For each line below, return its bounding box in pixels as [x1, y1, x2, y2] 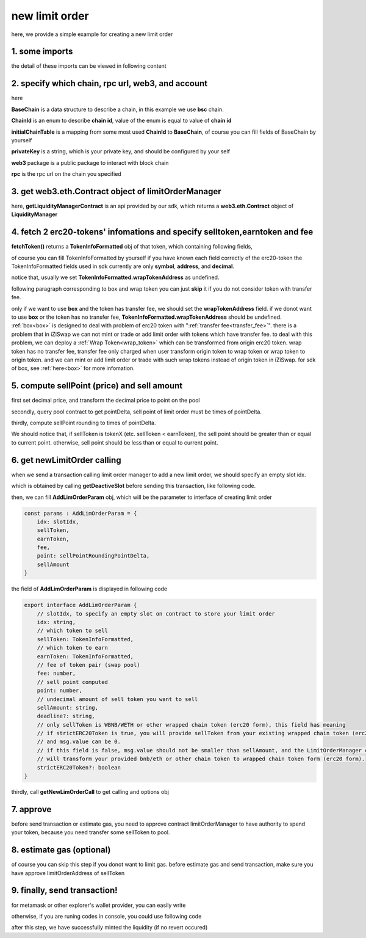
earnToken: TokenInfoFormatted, [37, 653, 134, 660]
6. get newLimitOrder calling [11, 455, 121, 465]
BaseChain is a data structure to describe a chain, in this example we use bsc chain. [11, 106, 224, 113]
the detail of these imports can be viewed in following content [11, 62, 167, 70]
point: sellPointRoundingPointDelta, [37, 553, 150, 559]
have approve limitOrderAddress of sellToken [11, 869, 125, 876]
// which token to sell [37, 627, 108, 634]
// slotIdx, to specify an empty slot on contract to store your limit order [37, 610, 276, 617]
